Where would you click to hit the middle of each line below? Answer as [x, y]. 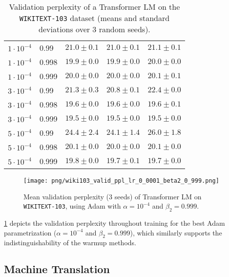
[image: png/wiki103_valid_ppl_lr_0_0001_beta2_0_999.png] [121, 181]
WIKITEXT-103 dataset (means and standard [94, 18]
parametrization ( [30, 232]
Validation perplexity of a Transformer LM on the [94, 7]
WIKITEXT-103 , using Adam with [72, 206]
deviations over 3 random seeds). [94, 29]
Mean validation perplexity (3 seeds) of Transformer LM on [113, 196]
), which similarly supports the [176, 232]
